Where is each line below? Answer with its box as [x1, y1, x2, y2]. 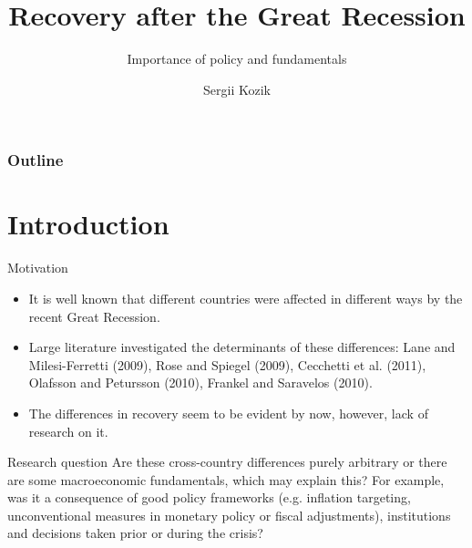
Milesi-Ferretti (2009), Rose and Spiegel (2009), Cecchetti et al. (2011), [28, 355, 426, 374]
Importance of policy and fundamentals [127, 49, 347, 68]
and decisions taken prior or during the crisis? [7, 523, 263, 543]
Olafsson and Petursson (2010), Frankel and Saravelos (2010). [28, 373, 373, 392]
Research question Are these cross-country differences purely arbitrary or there [7, 452, 447, 471]
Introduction [7, 205, 169, 243]
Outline [7, 149, 64, 171]
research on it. [28, 421, 108, 440]
